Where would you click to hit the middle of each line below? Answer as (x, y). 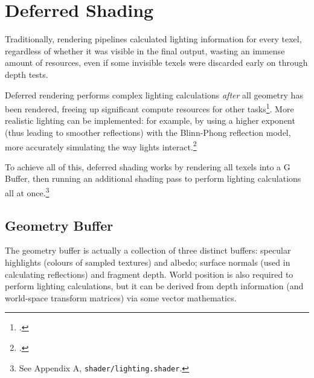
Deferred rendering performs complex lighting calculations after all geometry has (154, 94)
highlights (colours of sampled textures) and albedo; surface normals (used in (148, 262)
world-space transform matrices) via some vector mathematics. (121, 297)
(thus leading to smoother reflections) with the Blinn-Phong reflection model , (148, 132)
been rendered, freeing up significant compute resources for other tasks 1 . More (149, 108)
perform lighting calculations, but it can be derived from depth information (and (154, 286)
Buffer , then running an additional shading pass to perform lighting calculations (153, 178)
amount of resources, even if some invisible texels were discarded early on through (156, 62)
